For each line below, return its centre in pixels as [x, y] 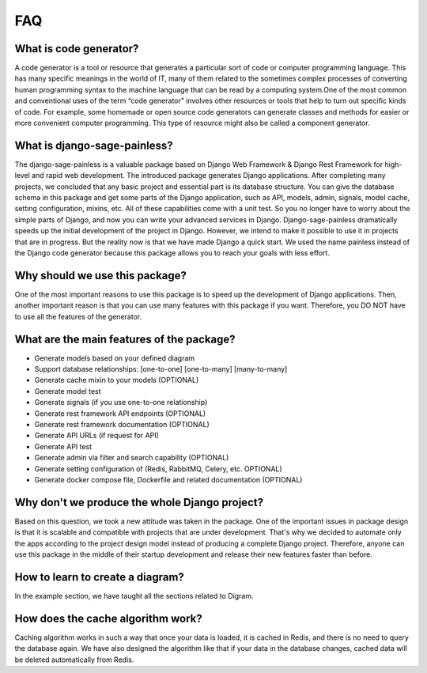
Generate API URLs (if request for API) [97, 436]
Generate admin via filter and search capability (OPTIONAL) [132, 458]
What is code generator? [77, 49]
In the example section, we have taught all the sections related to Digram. [134, 595]
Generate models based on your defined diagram [115, 358]
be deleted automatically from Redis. [74, 660]
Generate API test [63, 446]
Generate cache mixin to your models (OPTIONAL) [117, 380]
